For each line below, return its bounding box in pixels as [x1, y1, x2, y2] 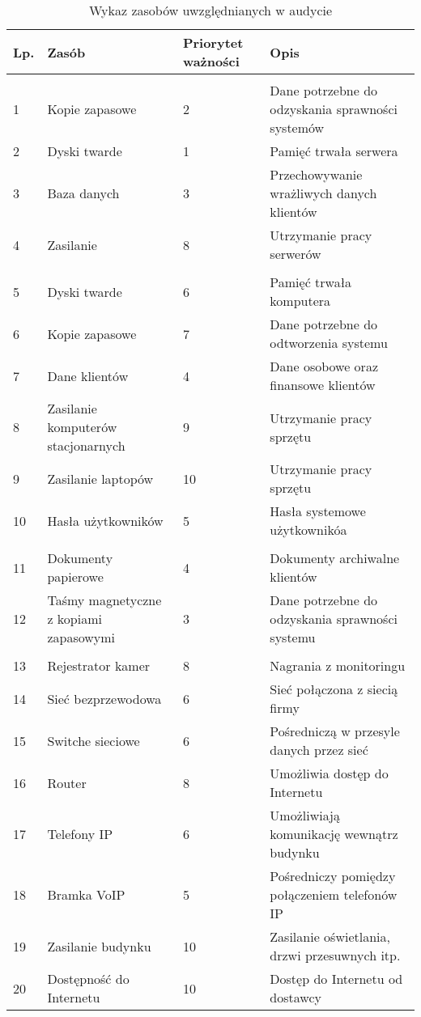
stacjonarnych [47, 436, 125, 455]
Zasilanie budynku [47, 936, 151, 956]
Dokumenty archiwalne [270, 549, 400, 567]
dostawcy [270, 988, 321, 1006]
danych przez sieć [270, 740, 368, 759]
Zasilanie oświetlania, [270, 927, 390, 946]
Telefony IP [47, 824, 113, 843]
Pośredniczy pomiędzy [270, 867, 396, 885]
